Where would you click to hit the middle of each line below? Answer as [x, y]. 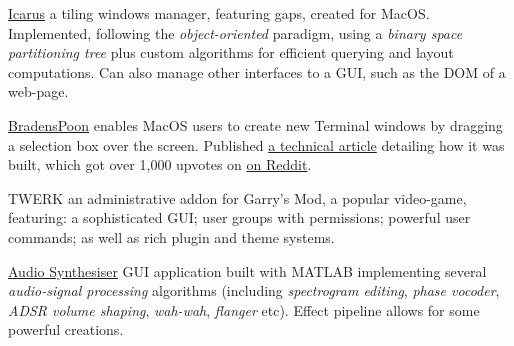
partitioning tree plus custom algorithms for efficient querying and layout [231, 52]
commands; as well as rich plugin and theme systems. [171, 236]
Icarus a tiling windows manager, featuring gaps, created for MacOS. [219, 13]
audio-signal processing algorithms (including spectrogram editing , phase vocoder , [254, 290]
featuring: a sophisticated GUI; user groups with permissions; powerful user [239, 217]
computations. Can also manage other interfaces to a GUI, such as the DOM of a [257, 71]
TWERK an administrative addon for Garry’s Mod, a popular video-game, [237, 197]
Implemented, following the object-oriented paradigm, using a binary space [235, 32]
